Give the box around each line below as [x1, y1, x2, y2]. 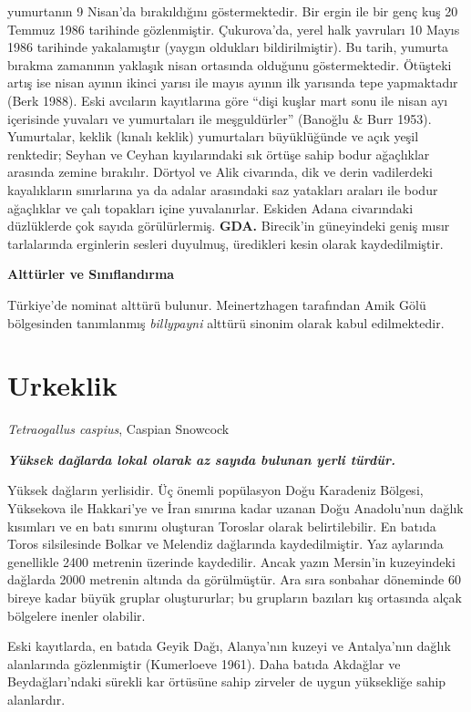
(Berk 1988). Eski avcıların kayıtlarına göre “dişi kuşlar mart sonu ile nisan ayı [7, 90, 448, 109]
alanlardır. [7, 689, 66, 708]
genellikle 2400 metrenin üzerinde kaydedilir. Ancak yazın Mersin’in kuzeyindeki [7, 552, 456, 571]
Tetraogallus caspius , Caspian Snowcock [7, 419, 230, 439]
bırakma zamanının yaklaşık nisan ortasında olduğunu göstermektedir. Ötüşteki [7, 55, 452, 74]
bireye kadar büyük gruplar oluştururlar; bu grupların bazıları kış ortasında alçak [7, 587, 462, 606]
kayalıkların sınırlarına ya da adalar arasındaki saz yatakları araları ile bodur [7, 180, 438, 199]
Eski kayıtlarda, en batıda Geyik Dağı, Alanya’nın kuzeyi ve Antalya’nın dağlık [7, 636, 451, 655]
